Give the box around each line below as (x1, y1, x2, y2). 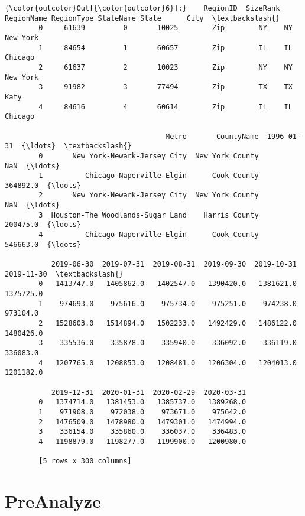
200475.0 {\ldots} (5, 220, 81, 229)
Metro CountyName (166, 132, 259, 141)
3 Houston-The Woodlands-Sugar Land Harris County (38, 210, 259, 219)
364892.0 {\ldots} (5, 181, 81, 190)
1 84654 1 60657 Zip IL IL (38, 43, 293, 52)
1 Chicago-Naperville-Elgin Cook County (38, 171, 259, 180)
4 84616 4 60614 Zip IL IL (38, 102, 293, 111)
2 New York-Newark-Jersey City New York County (38, 191, 259, 200)
